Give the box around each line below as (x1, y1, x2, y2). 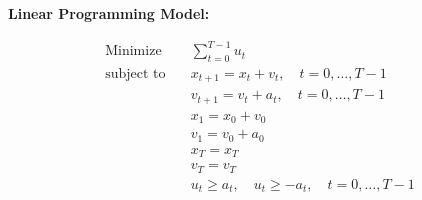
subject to (105, 66, 166, 81)
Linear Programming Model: (8, 3, 210, 23)
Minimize (105, 44, 162, 59)
